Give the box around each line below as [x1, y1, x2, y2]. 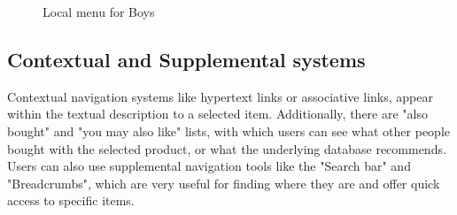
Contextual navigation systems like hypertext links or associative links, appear [7, 87, 433, 105]
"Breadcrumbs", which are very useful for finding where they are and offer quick [7, 173, 440, 192]
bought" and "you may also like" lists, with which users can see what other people [7, 121, 450, 140]
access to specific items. [7, 191, 135, 210]
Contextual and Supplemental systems [7, 45, 366, 73]
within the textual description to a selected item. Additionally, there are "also [7, 104, 428, 123]
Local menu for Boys [43, 3, 155, 20]
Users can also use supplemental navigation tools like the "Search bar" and [7, 157, 411, 175]
